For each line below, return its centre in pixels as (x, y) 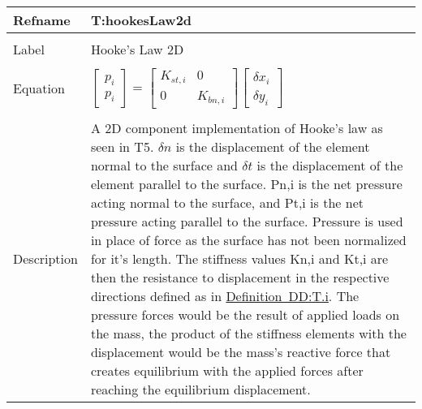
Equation (39, 88)
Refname (42, 20)
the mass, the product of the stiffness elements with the (248, 333)
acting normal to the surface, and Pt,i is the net (227, 202)
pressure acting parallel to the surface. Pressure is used (247, 221)
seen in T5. (122, 146)
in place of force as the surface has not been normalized (248, 239)
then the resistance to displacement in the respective (240, 277)
